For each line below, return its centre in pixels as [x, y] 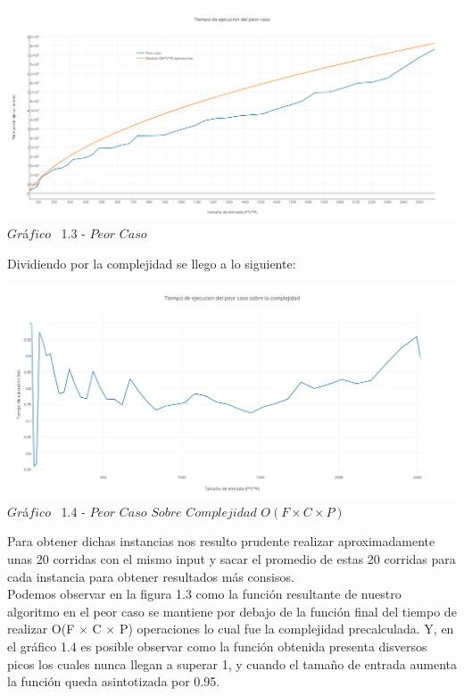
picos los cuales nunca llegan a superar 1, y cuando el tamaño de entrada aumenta [232, 663]
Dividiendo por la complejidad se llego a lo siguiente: [152, 263]
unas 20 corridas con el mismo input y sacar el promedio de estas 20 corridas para [232, 558]
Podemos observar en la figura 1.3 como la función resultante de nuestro [204, 594]
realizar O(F [41, 629]
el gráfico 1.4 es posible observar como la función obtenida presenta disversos [217, 646]
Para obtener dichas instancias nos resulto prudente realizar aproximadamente [221, 541]
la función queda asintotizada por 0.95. [114, 681]
